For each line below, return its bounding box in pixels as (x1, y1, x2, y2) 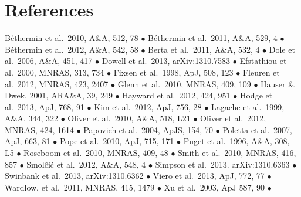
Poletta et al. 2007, (222, 123, 293, 135)
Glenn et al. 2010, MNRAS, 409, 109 (117, 77, 251, 90)
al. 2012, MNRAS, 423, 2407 (5, 77, 109, 90)
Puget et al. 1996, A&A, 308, (183, 135, 290, 147)
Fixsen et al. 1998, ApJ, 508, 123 (113, 66, 234, 78)
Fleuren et (242, 66, 280, 78)
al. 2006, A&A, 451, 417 (5, 55, 93, 67)
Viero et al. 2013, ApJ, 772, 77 (153, 169, 265, 182)
